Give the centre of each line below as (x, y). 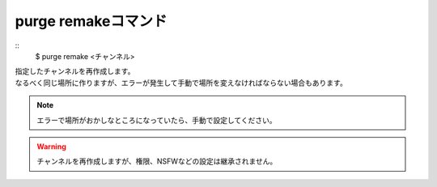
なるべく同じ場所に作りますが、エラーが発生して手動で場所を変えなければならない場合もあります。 (181, 83)
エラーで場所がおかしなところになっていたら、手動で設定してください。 (157, 120)
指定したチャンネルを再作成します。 (75, 71)
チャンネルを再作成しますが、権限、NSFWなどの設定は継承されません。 (157, 161)
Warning (51, 147)
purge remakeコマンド (91, 21)
